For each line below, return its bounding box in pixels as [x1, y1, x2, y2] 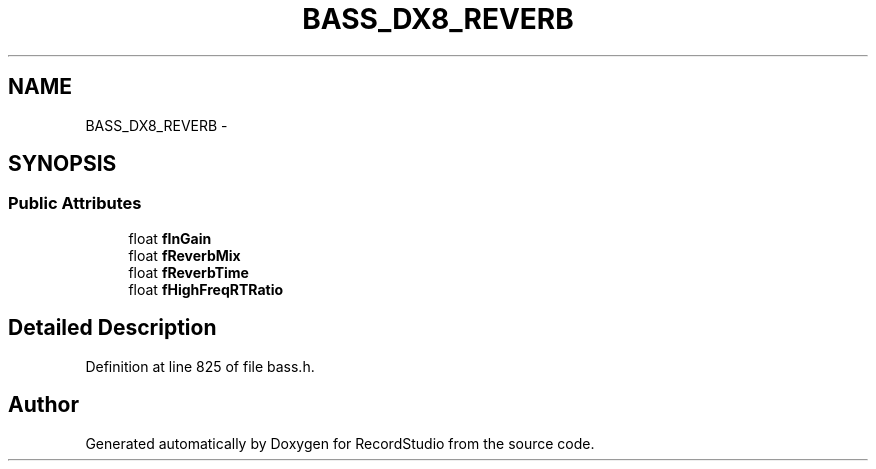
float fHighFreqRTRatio [128, 280, 284, 298]
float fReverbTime [128, 263, 249, 281]
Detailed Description [8, 315, 217, 341]
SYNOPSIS [8, 151, 117, 177]
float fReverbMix [128, 246, 241, 264]
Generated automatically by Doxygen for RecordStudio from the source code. [85, 434, 595, 452]
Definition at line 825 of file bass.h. [85, 357, 315, 375]
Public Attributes [8, 193, 142, 214]
